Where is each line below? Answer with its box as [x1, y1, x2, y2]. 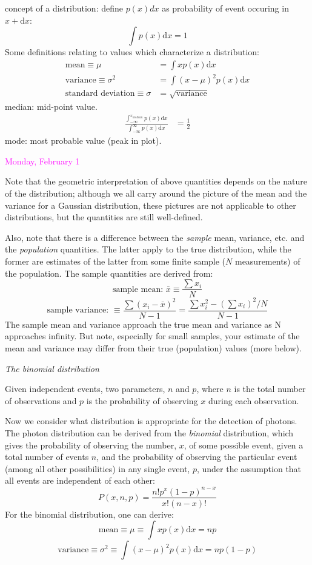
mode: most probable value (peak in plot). [5, 134, 162, 147]
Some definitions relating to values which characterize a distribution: [5, 46, 260, 58]
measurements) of [234, 254, 300, 267]
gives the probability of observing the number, [5, 438, 177, 451]
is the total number [234, 382, 306, 395]
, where [196, 382, 224, 395]
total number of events [5, 450, 89, 463]
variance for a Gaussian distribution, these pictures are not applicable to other [5, 198, 296, 211]
